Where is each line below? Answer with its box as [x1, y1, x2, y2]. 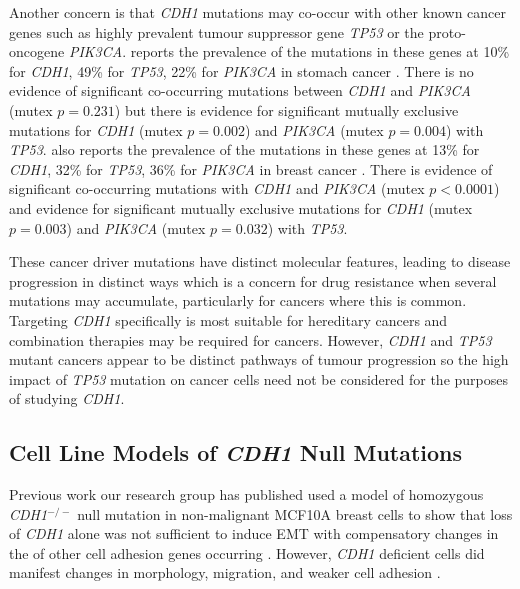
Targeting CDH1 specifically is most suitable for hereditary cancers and [9, 309, 448, 330]
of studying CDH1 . [9, 388, 125, 409]
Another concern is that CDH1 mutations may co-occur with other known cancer [9, 2, 506, 22]
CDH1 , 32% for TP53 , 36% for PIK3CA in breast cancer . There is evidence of [9, 158, 493, 179]
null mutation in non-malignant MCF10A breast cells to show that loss [77, 503, 513, 524]
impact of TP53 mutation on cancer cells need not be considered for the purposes [9, 368, 509, 389]
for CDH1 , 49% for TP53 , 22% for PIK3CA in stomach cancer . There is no [9, 60, 474, 81]
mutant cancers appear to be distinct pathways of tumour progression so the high [9, 349, 509, 370]
